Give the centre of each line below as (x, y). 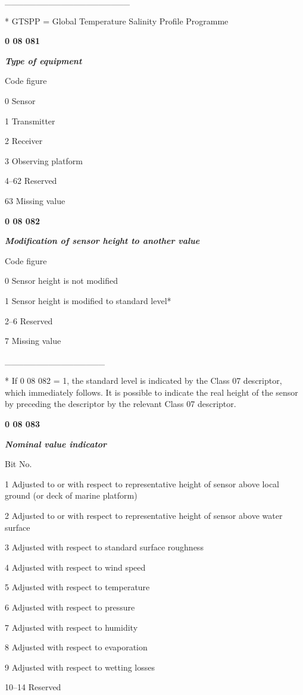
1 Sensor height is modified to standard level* (88, 300)
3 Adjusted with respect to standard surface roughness (104, 547)
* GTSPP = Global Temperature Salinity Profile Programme (117, 21)
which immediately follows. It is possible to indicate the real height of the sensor (151, 392)
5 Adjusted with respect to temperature (77, 587)
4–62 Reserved (31, 181)
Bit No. (18, 464)
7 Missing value (33, 341)
